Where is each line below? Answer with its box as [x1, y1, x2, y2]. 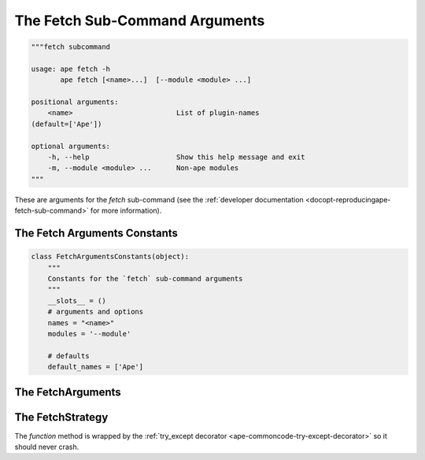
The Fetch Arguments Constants [14, 227, 179, 240]
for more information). [91, 206, 162, 216]
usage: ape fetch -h [31, 64, 110, 73]
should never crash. [14, 442, 79, 452]
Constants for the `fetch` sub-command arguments [47, 274, 243, 283]
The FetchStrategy [14, 410, 109, 424]
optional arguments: [31, 142, 110, 150]
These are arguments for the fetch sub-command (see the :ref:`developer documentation [14, 195, 305, 204]
